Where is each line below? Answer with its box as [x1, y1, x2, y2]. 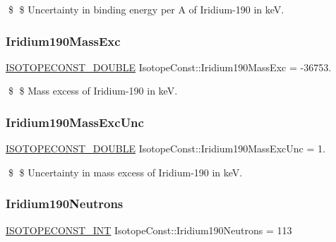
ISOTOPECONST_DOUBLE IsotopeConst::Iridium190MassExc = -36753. [6, 59, 332, 74]
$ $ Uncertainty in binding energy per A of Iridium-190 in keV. [8, 2, 284, 16]
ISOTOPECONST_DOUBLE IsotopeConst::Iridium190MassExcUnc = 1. [6, 141, 325, 156]
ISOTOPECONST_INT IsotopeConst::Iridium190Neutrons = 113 [6, 222, 292, 237]
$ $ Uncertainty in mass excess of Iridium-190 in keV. [8, 164, 243, 179]
